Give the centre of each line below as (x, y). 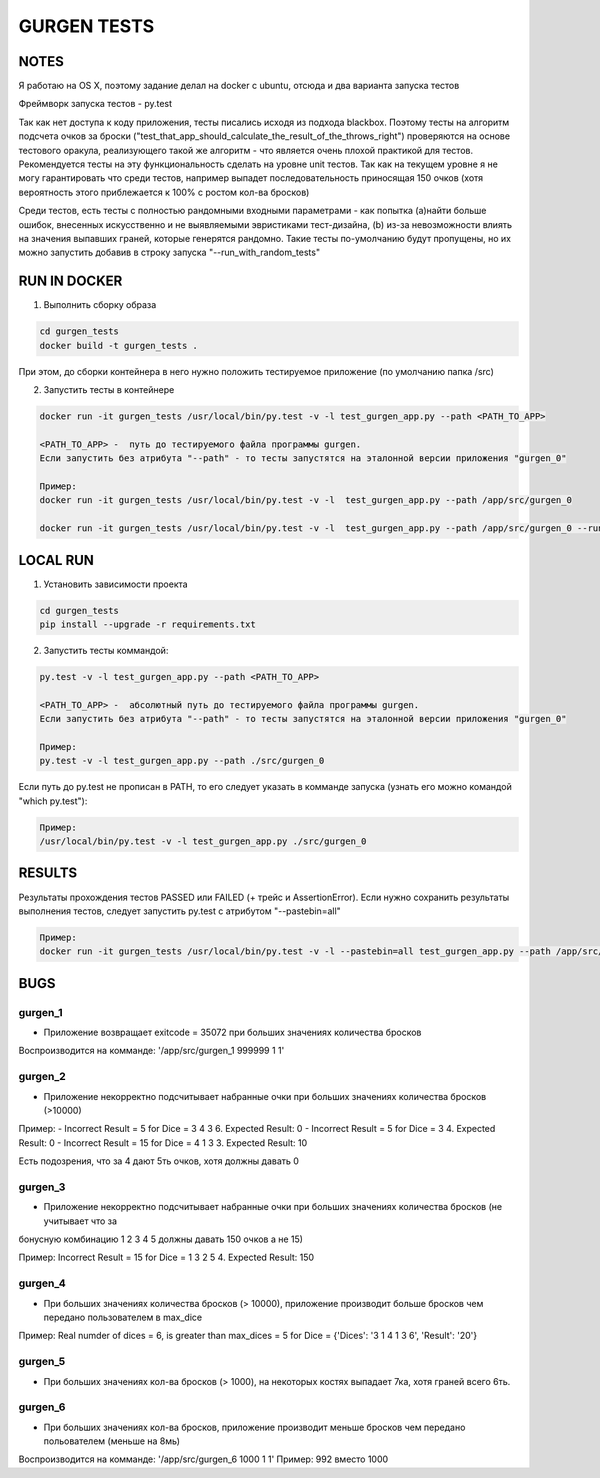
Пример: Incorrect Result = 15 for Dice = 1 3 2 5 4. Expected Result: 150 (166, 1257)
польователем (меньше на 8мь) (111, 1441)
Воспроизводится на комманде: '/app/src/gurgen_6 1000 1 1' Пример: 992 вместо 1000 (203, 1459)
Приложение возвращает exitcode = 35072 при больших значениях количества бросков (232, 1032)
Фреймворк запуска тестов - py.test (95, 104)
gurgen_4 (42, 1283)
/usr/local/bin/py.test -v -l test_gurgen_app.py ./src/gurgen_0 (203, 841)
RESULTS (48, 873)
